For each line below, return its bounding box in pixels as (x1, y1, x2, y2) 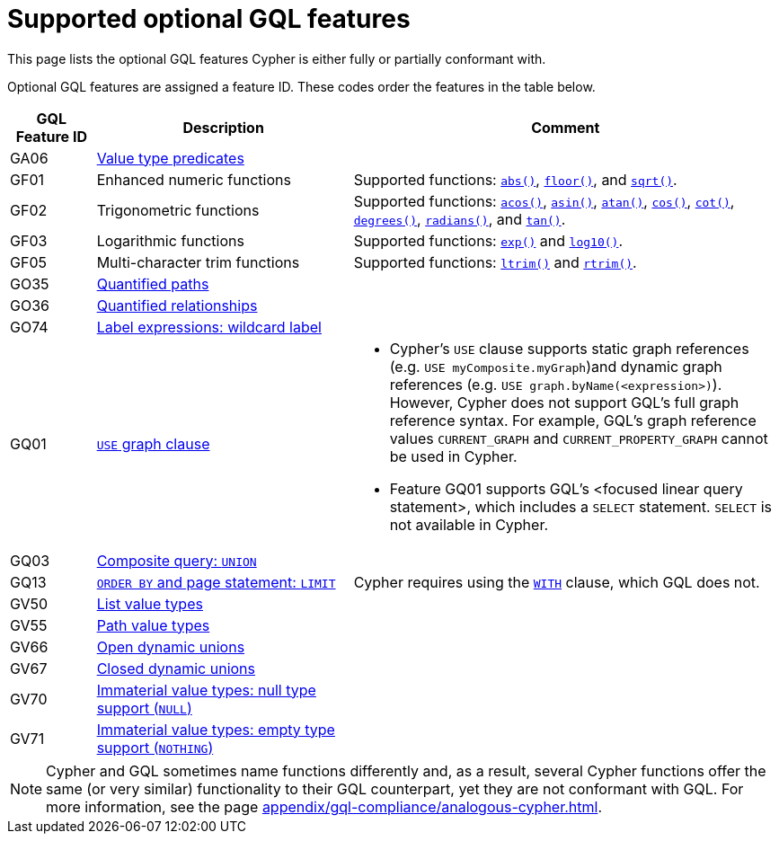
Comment (531, 118, 600, 137)
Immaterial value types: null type (96, 680, 316, 699)
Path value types (96, 615, 210, 634)
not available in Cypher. (389, 515, 549, 534)
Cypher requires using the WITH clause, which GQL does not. (353, 572, 760, 591)
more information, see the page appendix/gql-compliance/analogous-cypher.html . (46, 797, 603, 816)
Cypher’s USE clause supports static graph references (389, 339, 749, 358)
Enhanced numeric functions (96, 170, 291, 189)
